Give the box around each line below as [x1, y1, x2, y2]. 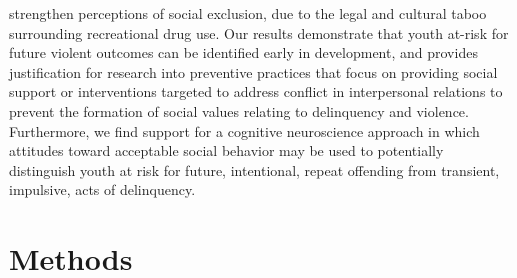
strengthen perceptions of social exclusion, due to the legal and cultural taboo [9, 3, 487, 23]
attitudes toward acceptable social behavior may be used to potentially [9, 140, 444, 161]
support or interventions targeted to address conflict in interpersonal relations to [9, 81, 503, 102]
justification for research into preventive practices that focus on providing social [9, 61, 498, 82]
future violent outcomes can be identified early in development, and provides [9, 42, 478, 63]
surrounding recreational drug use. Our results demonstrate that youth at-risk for [9, 22, 509, 43]
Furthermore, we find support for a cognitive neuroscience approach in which [9, 120, 480, 141]
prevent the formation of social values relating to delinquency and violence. [9, 100, 469, 121]
